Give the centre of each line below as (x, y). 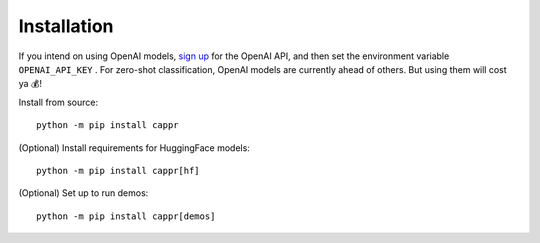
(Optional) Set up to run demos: (83, 193)
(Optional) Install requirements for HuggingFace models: (134, 147)
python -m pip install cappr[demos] (126, 216)
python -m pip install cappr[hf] (118, 170)
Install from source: (58, 102)
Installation (66, 26)
